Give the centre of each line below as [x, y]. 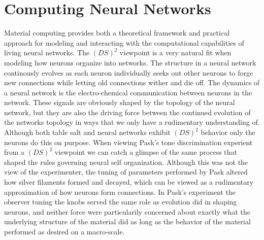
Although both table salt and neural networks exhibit [87, 132]
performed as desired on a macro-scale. [64, 231]
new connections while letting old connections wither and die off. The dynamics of [132, 82]
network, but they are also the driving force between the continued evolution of [127, 112]
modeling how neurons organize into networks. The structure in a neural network [130, 62]
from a [14, 152]
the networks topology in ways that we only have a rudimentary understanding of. [132, 122]
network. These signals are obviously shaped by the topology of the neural [120, 102]
